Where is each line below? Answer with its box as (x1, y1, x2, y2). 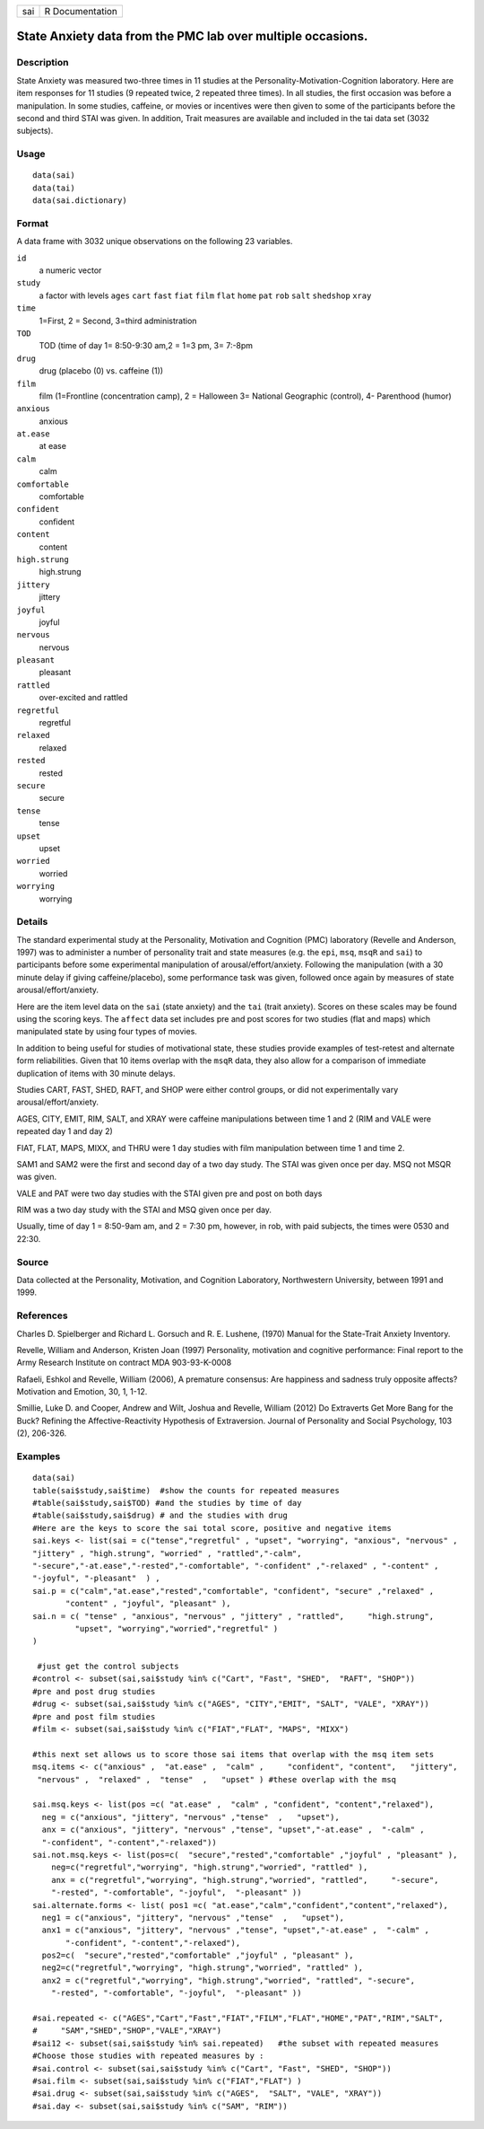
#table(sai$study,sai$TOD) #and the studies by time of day (32, 1498, 302, 1508)
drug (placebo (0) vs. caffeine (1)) (39, 365, 164, 376)
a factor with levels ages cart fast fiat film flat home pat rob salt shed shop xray (39, 290, 372, 301)
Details (16, 916, 48, 928)
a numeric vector (39, 265, 102, 276)
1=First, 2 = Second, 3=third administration (39, 315, 197, 326)
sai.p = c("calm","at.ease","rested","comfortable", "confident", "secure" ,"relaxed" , (32, 1586, 435, 1596)
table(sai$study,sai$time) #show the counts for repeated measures (32, 1485, 340, 1495)
